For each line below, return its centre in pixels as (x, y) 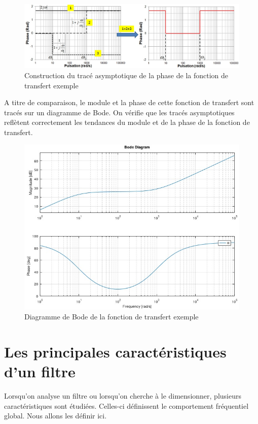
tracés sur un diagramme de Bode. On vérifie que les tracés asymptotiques (119, 112)
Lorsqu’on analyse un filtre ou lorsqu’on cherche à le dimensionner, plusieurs (123, 396)
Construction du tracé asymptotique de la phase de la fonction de (126, 75)
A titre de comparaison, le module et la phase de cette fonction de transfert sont (129, 102)
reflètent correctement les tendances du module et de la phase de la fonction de (127, 122)
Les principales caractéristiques (115, 351)
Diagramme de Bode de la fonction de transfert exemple (112, 317)
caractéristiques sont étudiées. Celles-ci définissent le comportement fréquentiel (126, 405)
